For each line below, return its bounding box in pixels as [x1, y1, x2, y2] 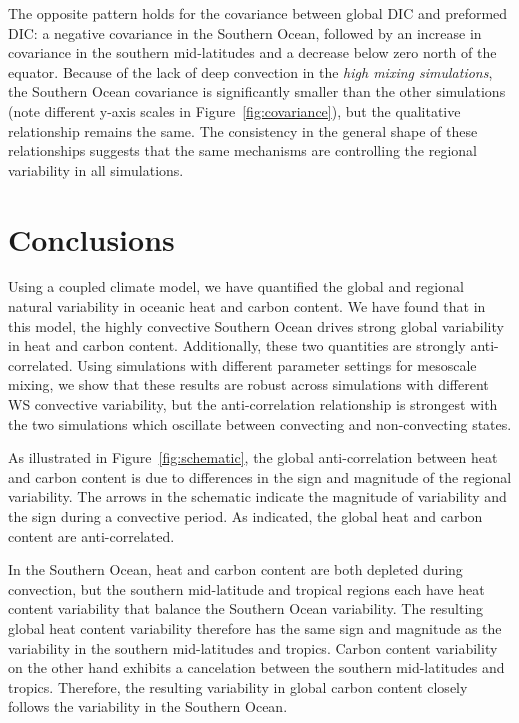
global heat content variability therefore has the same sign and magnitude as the [8, 617, 502, 638]
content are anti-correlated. [8, 525, 175, 546]
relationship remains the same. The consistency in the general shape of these [8, 120, 478, 141]
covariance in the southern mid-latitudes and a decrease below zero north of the [8, 42, 497, 63]
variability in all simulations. [8, 159, 184, 180]
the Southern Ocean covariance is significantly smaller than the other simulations [8, 81, 506, 102]
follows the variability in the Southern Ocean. [8, 696, 288, 717]
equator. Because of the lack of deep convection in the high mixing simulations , [8, 61, 493, 82]
